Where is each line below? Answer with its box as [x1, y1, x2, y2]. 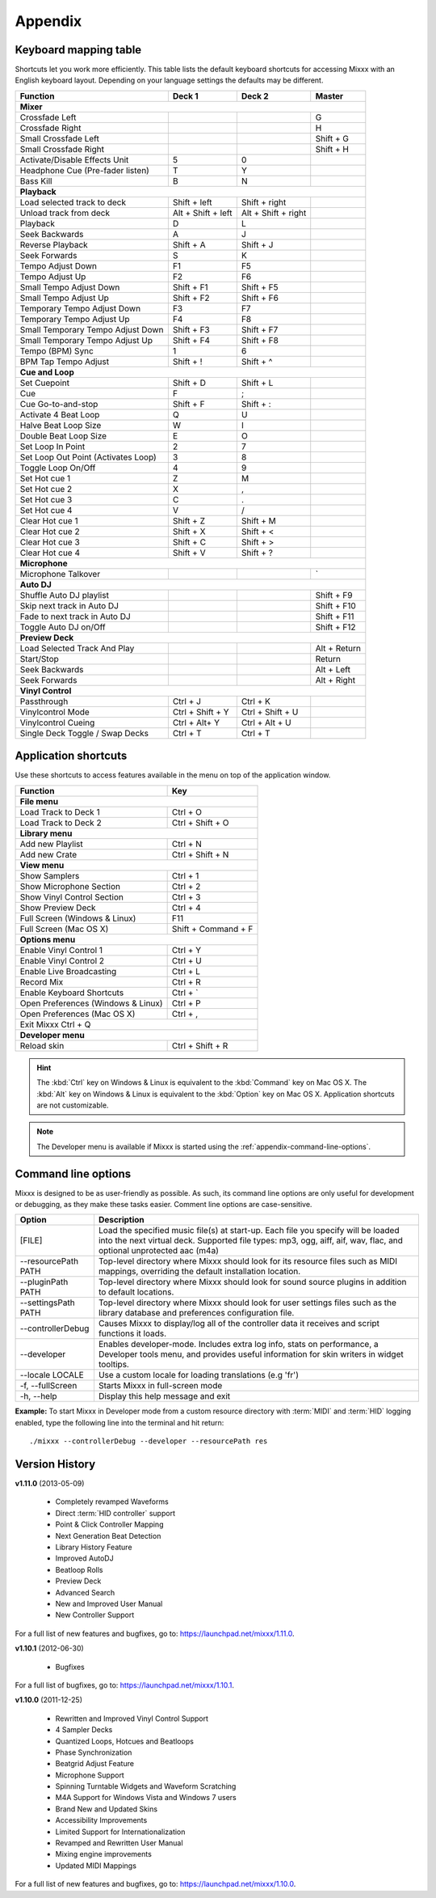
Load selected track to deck [19, 197, 127, 208]
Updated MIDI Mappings [55, 1861, 137, 1870]
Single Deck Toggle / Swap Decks [19, 727, 149, 739]
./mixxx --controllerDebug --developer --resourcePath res [29, 1437, 268, 1446]
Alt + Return [315, 642, 361, 654]
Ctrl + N [171, 838, 202, 849]
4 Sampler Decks [55, 1725, 113, 1735]
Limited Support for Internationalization [55, 1827, 186, 1837]
